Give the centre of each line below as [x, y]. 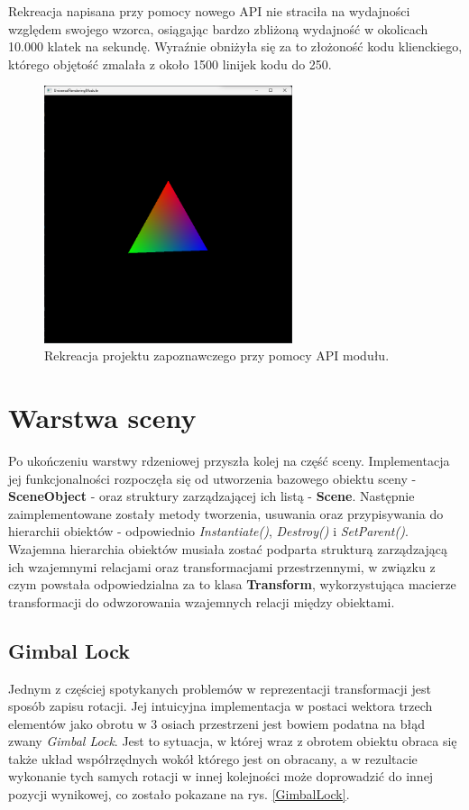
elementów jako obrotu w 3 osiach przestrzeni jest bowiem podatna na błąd [216, 723]
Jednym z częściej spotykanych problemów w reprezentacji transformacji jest [220, 688]
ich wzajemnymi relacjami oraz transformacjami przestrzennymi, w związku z [222, 566]
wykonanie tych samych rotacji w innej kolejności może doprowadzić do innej [221, 776]
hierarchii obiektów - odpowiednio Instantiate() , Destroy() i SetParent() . [208, 531]
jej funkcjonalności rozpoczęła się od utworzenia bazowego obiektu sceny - [212, 478]
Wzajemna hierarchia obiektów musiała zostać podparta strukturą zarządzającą [228, 548]
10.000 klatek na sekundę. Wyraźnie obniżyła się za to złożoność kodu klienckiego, [235, 46]
